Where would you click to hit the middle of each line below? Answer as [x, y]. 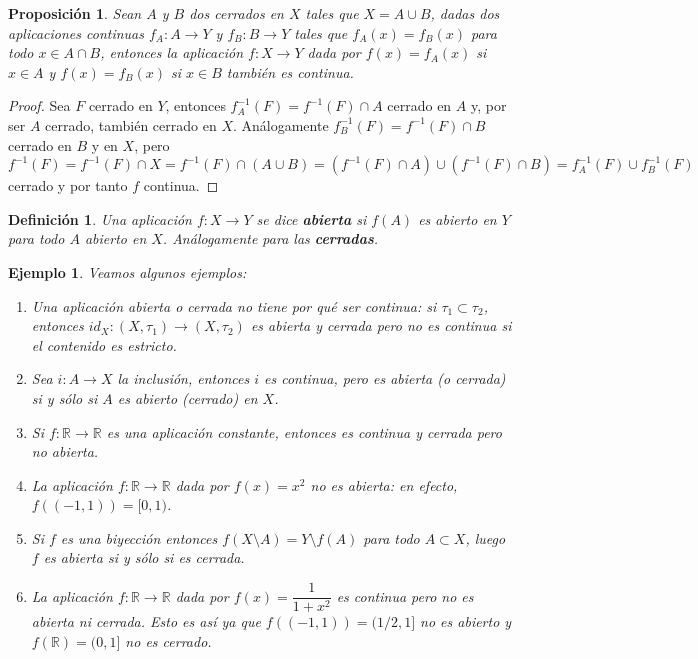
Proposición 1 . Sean [75, 13]
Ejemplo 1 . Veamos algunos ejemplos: [127, 271]
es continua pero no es [405, 595]
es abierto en [457, 218]
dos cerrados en [236, 13]
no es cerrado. [168, 640]
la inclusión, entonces [183, 378]
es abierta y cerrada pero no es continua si [381, 325]
